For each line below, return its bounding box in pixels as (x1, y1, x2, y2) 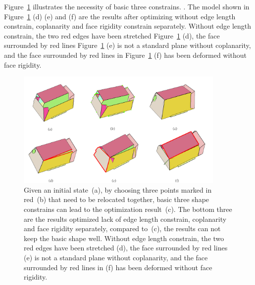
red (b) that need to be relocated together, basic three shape (24, 194, 209, 204)
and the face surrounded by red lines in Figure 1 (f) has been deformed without (4, 49, 247, 60)
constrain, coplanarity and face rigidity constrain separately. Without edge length (4, 21, 252, 31)
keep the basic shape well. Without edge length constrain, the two (24, 233, 224, 243)
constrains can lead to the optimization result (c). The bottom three (24, 204, 232, 214)
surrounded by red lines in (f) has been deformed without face (24, 262, 212, 272)
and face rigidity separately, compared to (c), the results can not (24, 223, 221, 234)
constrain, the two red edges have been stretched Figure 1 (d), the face (4, 30, 220, 41)
